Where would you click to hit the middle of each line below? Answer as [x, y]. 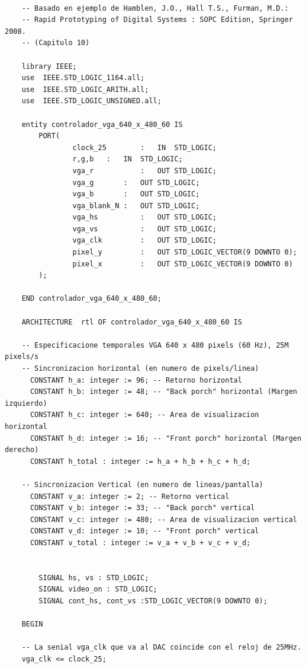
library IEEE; [49, 66]
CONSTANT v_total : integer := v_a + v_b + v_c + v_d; [140, 543]
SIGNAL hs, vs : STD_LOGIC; [94, 578]
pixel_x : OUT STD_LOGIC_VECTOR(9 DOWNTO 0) [183, 264]
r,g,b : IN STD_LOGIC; [128, 159]
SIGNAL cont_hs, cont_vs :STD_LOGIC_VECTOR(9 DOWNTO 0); [153, 601]
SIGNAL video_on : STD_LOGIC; [98, 589]
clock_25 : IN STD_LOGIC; [144, 147]
